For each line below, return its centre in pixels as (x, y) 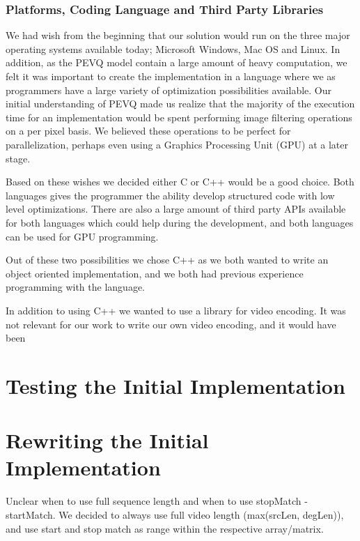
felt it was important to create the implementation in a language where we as (171, 76)
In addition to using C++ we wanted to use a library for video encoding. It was (176, 310)
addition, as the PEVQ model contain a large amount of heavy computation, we (177, 62)
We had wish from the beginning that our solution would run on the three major (178, 35)
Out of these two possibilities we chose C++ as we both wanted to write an (167, 260)
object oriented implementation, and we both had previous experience (155, 273)
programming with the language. (75, 287)
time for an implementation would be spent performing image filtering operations (179, 117)
